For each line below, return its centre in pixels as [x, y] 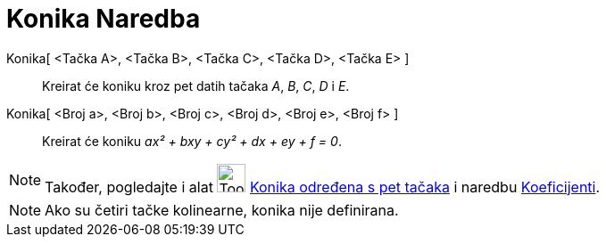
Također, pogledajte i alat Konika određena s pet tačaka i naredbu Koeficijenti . [323, 187]
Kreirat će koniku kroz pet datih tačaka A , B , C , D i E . [196, 85]
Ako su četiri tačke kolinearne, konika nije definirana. [222, 210]
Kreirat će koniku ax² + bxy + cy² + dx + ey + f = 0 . [192, 141]
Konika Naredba [104, 19]
